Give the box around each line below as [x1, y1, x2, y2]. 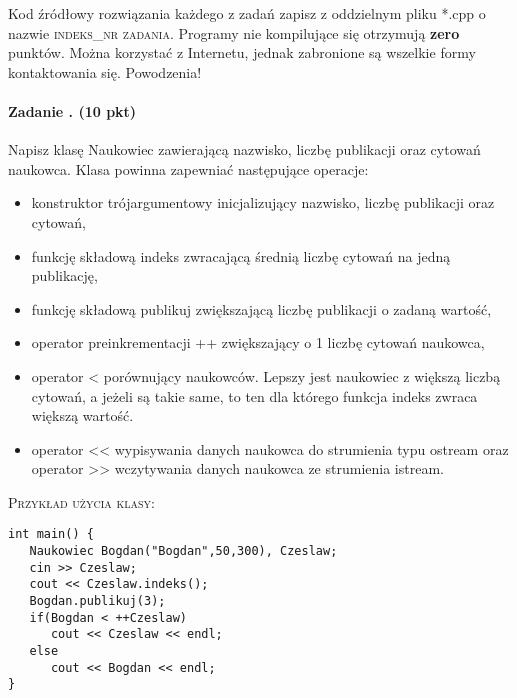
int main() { [8, 527, 94, 542]
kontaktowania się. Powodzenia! [8, 61, 202, 82]
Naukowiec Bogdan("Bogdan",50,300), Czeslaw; [29, 544, 338, 559]
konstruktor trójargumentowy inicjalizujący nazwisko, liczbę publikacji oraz [31, 192, 495, 213]
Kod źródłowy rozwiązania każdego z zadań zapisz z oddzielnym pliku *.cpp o [8, 3, 486, 23]
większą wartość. [31, 405, 134, 426]
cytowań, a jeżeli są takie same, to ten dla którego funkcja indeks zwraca [31, 385, 478, 406]
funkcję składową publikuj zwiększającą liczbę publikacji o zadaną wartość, [31, 298, 492, 319]
